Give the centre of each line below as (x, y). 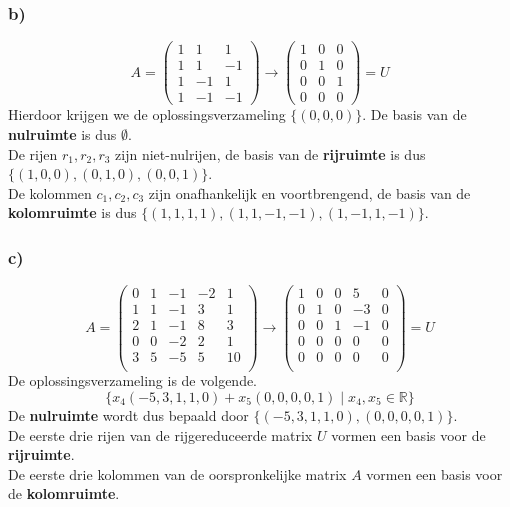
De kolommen (50, 192)
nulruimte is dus (62, 134)
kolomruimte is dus (72, 212)
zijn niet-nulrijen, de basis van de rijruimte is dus (270, 153)
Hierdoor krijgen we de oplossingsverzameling (147, 114)
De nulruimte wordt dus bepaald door (128, 415)
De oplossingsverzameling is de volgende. (133, 380)
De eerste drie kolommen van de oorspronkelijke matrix (177, 473)
